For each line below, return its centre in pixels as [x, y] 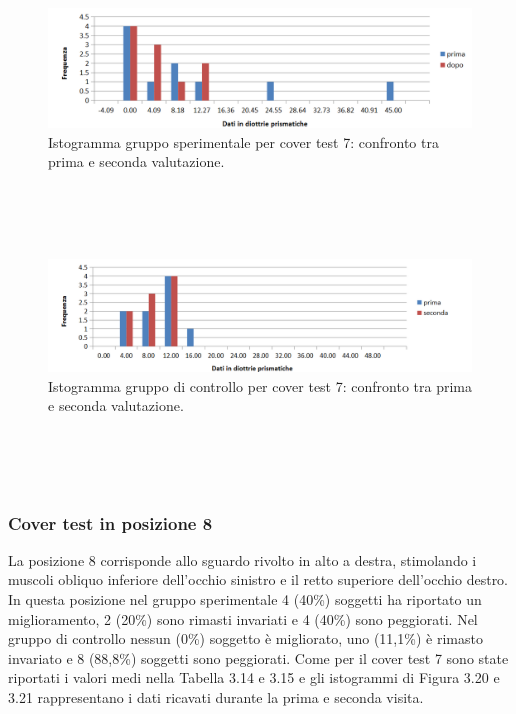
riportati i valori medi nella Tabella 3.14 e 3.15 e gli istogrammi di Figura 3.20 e [254, 677]
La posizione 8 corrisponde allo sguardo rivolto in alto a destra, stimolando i [242, 559]
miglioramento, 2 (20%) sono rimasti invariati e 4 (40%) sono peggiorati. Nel [243, 618]
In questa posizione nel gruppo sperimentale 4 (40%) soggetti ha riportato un [245, 599]
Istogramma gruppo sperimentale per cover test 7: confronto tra [243, 141]
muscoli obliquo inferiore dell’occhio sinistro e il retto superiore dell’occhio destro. [258, 579]
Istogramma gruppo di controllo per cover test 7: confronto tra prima [260, 385]
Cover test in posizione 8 [110, 522]
